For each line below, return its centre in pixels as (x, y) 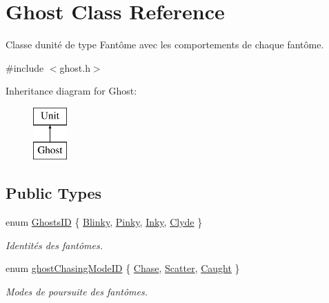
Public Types (54, 193)
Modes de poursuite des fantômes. (77, 292)
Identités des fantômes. (54, 245)
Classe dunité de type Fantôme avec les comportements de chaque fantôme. (165, 45)
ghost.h (75, 67)
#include (25, 67)
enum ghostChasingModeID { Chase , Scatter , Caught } (123, 268)
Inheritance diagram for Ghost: (71, 91)
